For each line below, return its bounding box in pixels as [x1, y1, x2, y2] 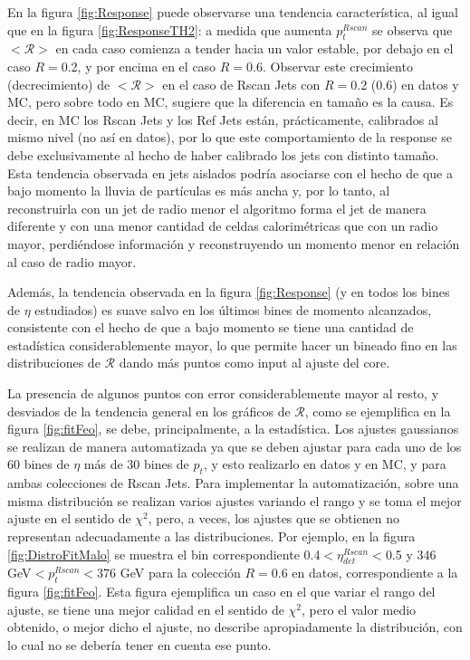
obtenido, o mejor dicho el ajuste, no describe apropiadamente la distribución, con [7, 617, 463, 636]
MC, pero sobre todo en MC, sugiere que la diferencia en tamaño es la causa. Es [7, 92, 454, 111]
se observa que [372, 20, 453, 39]
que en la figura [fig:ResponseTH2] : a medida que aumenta [7, 20, 332, 39]
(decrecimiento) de [7, 74, 110, 93]
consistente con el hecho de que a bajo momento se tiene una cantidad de [7, 318, 414, 337]
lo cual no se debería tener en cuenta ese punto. [7, 636, 272, 654]
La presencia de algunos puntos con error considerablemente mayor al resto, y [7, 384, 439, 403]
